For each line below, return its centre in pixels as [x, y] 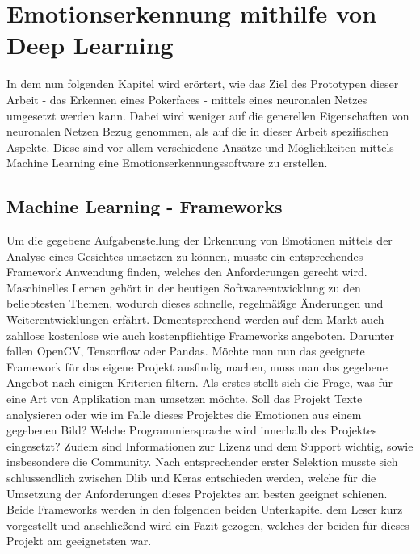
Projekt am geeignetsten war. [79, 541]
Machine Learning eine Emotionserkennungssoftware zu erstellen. [167, 163]
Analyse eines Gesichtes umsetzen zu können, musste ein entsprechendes [185, 256]
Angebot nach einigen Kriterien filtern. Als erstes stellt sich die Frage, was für [200, 382]
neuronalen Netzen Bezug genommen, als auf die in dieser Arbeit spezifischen [198, 131]
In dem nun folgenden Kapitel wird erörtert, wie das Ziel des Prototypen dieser [203, 84]
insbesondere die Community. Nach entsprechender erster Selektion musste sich [202, 462]
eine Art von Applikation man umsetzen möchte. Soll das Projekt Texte [185, 399]
